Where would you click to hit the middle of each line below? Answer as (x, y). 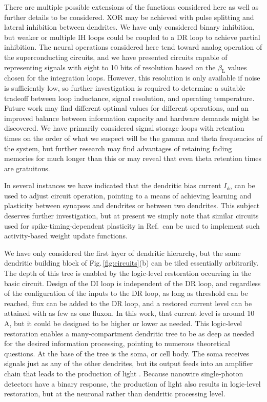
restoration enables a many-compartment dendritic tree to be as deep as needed (129, 333)
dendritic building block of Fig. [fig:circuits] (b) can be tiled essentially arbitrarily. (131, 263)
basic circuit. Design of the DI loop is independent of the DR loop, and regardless (132, 283)
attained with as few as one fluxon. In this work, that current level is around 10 (129, 313)
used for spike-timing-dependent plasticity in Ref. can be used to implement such (132, 225)
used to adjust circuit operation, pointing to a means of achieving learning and (128, 195)
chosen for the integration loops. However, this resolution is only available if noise (132, 78)
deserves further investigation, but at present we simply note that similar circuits (131, 216)
